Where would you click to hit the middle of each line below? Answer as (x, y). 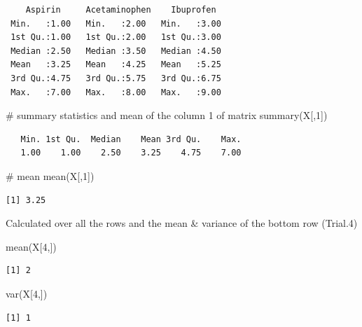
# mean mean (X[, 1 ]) (50, 175)
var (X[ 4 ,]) (27, 293)
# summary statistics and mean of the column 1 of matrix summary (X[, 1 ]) (167, 115)
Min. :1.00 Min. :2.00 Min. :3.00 (116, 23)
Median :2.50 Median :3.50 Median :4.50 (116, 51)
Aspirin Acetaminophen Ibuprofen (121, 10)
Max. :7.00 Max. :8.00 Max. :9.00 (116, 92)
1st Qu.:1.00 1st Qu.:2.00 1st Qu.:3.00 (116, 37)
